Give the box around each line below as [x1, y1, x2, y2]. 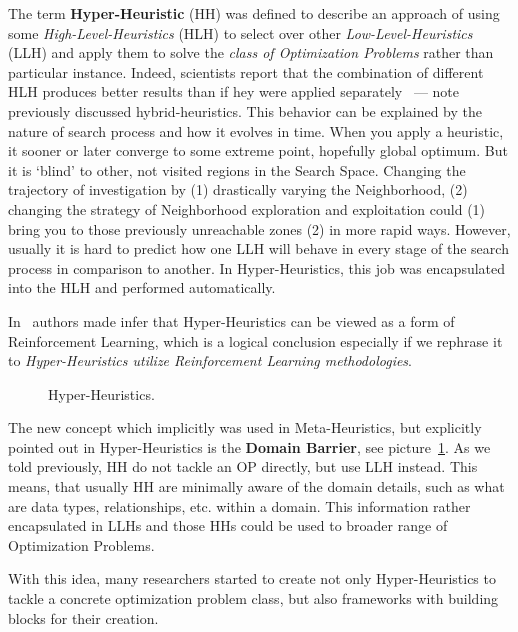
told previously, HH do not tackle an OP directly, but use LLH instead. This [8, 456, 478, 477]
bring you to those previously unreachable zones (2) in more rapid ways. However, [8, 218, 511, 239]
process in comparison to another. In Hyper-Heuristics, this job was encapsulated [8, 257, 506, 278]
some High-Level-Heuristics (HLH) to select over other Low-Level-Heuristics [8, 22, 473, 43]
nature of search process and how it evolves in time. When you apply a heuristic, [8, 120, 504, 141]
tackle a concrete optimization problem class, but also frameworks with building [8, 588, 499, 609]
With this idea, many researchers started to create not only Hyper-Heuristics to [8, 568, 496, 589]
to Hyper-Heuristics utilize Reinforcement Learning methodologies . [8, 350, 412, 371]
